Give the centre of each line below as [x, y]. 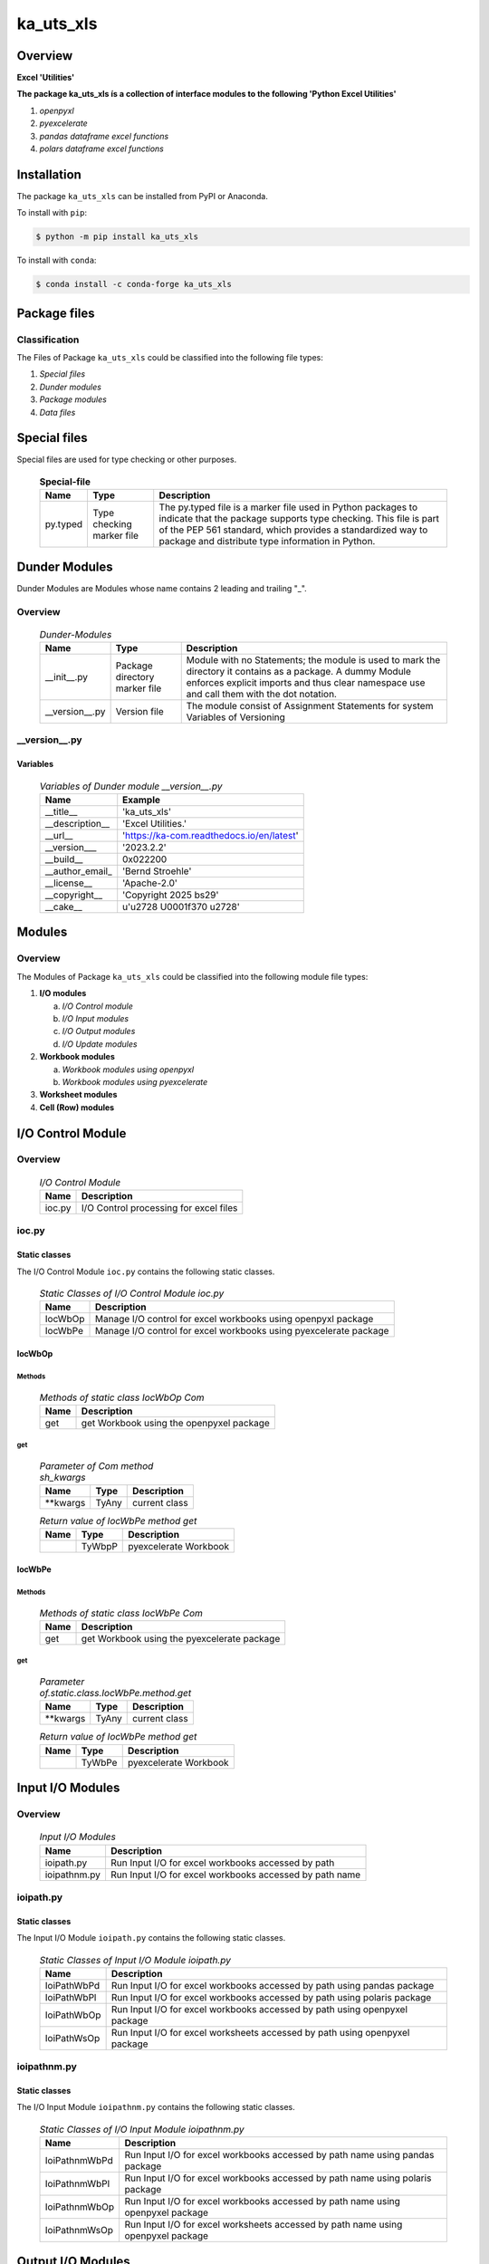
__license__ [68, 883]
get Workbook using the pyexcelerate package [181, 1638]
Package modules [73, 399]
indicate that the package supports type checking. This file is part [299, 519]
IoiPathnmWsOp [79, 2230]
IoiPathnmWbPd [79, 2161]
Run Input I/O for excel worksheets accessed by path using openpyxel [260, 2032]
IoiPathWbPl [71, 1997]
